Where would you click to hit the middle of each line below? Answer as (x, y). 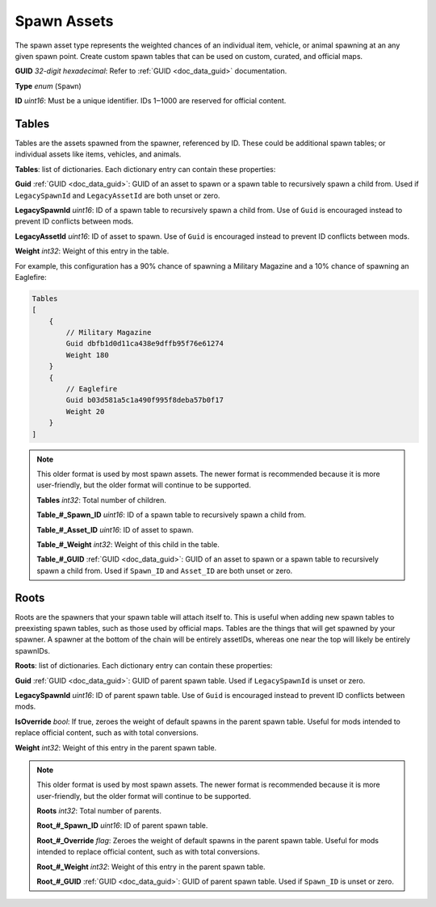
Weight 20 (85, 411)
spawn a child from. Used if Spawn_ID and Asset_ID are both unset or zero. (165, 571)
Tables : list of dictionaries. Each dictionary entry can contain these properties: (145, 169)
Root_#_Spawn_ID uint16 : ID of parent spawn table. (122, 825)
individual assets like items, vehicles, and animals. (98, 154)
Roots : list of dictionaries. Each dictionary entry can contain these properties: (144, 666)
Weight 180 (87, 355)
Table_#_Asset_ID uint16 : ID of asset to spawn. (115, 529)
